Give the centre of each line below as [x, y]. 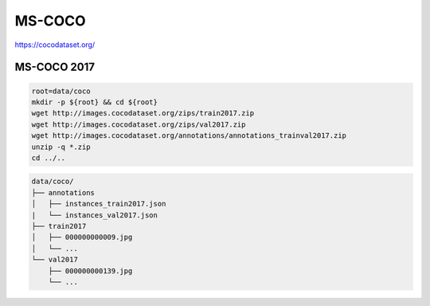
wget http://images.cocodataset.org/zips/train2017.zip [143, 113]
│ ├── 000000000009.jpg [82, 237]
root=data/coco [61, 91]
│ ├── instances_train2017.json [99, 204]
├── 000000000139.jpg [90, 271]
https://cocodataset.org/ [55, 45]
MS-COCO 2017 [55, 67]
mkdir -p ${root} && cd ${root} [95, 102]
